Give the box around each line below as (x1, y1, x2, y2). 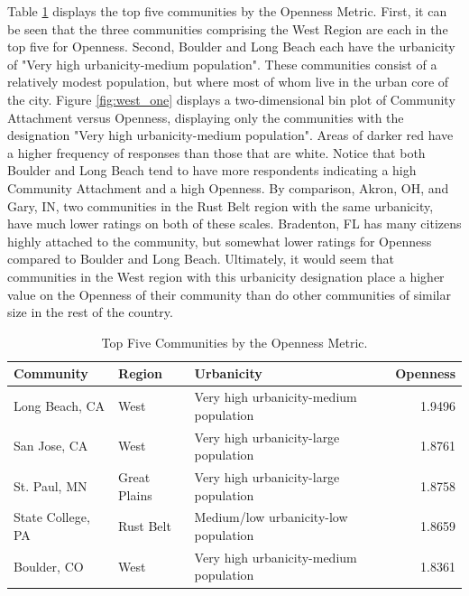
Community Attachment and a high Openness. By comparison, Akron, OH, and (7, 178, 449, 197)
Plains (118, 485, 152, 504)
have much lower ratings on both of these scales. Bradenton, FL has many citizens (7, 214, 462, 233)
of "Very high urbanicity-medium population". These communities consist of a (7, 54, 437, 73)
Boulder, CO (14, 556, 84, 575)
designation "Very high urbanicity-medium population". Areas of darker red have (7, 126, 454, 144)
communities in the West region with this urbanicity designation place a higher (7, 266, 445, 285)
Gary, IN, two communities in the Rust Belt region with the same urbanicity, (7, 196, 434, 215)
